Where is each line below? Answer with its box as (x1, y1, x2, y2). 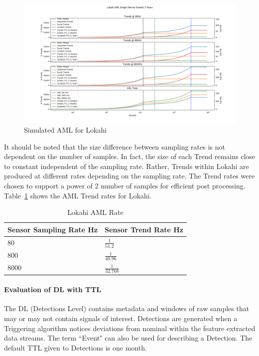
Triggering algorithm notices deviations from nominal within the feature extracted (4, 323, 256, 333)
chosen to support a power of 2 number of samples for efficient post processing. (4, 180, 246, 191)
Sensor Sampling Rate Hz (7, 224, 98, 234)
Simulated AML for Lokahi (24, 125, 107, 135)
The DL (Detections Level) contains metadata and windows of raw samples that (4, 303, 250, 314)
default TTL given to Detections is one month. (4, 342, 147, 353)
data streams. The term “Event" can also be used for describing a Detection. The (4, 333, 253, 343)
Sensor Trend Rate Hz (104, 224, 184, 234)
